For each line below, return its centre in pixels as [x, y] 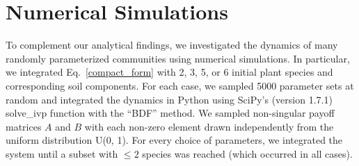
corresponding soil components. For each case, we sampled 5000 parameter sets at [180, 85]
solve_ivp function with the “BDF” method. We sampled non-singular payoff [170, 113]
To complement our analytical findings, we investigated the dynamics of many [172, 45]
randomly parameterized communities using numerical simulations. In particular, [178, 58]
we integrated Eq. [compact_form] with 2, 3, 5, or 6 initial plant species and [169, 72]
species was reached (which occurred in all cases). [247, 153]
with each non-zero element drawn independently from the [209, 126]
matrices [24, 126]
